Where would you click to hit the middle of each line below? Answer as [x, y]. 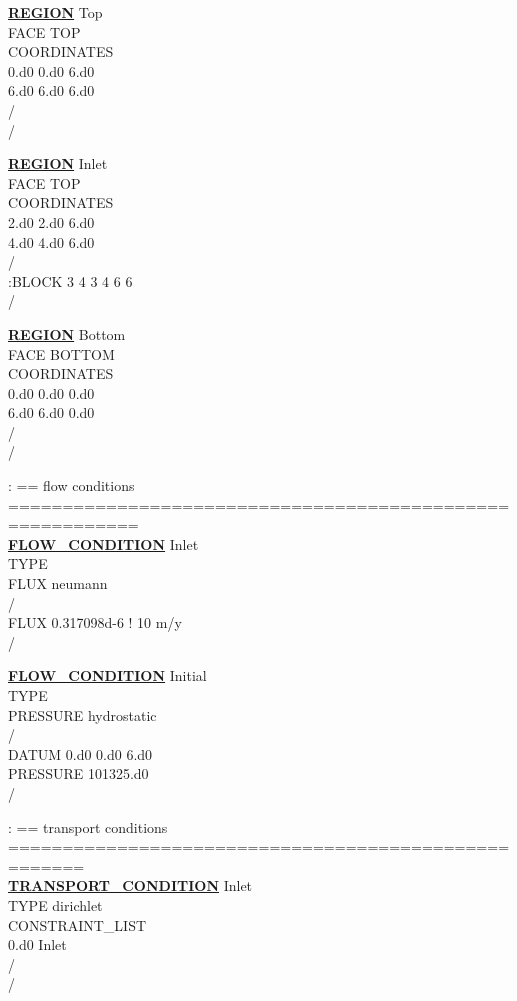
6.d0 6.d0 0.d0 [51, 412]
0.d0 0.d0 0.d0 [51, 392]
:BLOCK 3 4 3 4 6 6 [70, 280]
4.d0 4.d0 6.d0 [51, 241]
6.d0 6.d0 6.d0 [51, 90]
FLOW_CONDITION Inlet [103, 543]
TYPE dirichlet [55, 904]
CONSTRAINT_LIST [77, 924]
